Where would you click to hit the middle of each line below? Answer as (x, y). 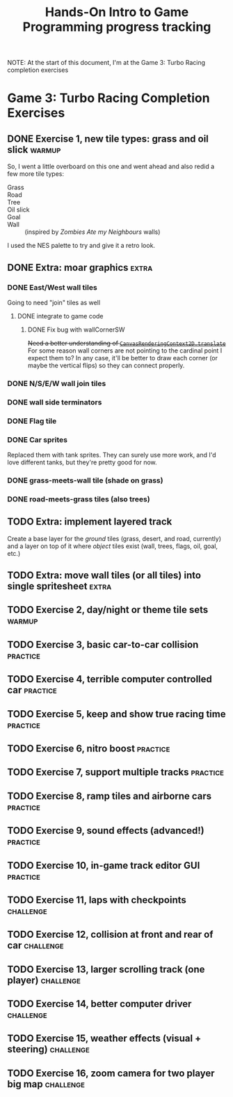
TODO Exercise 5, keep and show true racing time (116, 714)
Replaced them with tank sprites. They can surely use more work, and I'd (112, 455)
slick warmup (34, 150)
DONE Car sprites (38, 439)
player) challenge (44, 980)
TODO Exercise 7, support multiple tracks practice (116, 772)
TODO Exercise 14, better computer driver (99, 1004)
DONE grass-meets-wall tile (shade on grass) (85, 480)
